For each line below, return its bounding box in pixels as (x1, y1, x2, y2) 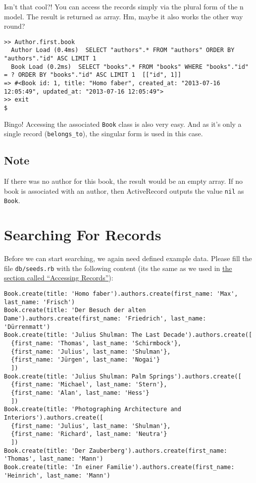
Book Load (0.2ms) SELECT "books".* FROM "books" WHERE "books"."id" (11, 63, 249, 70)
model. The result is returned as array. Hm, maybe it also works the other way (4, 11, 243, 21)
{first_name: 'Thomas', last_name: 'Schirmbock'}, (11, 340, 181, 347)
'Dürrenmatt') (4, 323, 51, 330)
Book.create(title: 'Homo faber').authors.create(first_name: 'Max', (4, 290, 238, 298)
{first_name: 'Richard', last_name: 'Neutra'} (11, 430, 167, 438)
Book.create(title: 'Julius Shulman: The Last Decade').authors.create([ (4, 331, 253, 339)
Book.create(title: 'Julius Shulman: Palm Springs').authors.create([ (4, 373, 242, 380)
